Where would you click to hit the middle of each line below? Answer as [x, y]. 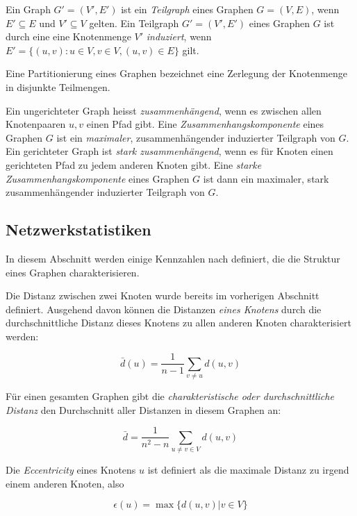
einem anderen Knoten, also [65, 483]
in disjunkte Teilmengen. [58, 86]
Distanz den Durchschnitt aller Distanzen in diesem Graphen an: [143, 409]
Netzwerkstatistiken [78, 230]
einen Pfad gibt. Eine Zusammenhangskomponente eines [205, 124]
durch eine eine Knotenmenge [68, 36]
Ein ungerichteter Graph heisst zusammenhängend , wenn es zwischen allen [164, 110]
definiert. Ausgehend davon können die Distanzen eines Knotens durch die [164, 309]
